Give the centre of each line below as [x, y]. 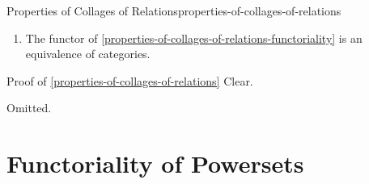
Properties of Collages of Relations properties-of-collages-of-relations [174, 10]
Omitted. [29, 108]
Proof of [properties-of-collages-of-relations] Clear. [130, 80]
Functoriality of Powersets [155, 163]
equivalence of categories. [88, 54]
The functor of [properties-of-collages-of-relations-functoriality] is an [194, 38]
